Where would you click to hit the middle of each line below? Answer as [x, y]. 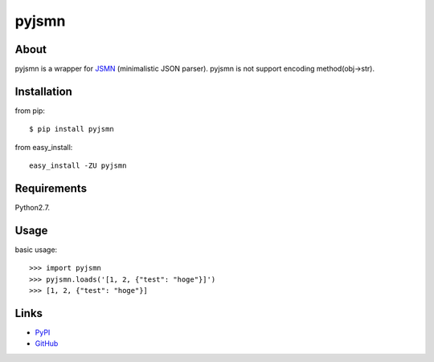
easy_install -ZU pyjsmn [78, 166]
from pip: [30, 110]
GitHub [47, 344]
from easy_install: [44, 147]
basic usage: [36, 250]
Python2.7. [33, 208]
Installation [43, 91]
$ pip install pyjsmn [72, 129]
